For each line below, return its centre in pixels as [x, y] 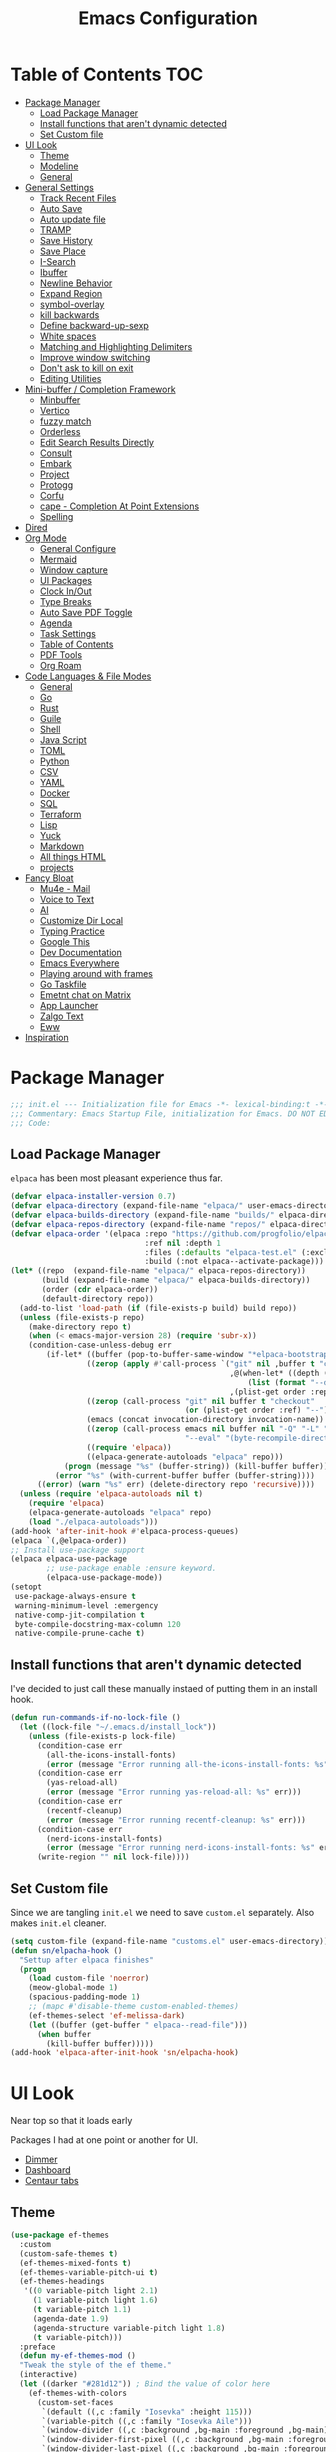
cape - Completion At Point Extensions [119, 506]
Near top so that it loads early [71, 2121]
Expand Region [71, 293]
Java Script [63, 739]
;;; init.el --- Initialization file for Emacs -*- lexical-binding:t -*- [169, 1104]
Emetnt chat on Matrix [85, 994]
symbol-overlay [72, 304]
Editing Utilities [70, 378]
